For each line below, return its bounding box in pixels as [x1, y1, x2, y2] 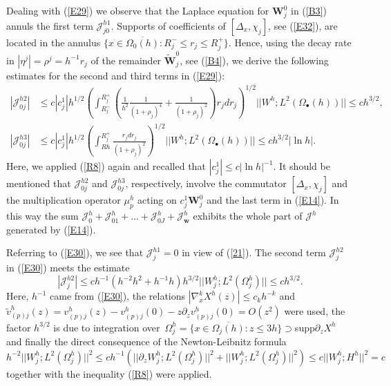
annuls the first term [6, 18, 93, 32]
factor [6, 320, 31, 334]
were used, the [284, 304, 345, 318]
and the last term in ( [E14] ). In [207, 193, 339, 207]
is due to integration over [53, 320, 160, 334]
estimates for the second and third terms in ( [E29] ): [6, 68, 225, 82]
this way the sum [6, 209, 79, 223]
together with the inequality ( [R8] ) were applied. [6, 366, 212, 380]
